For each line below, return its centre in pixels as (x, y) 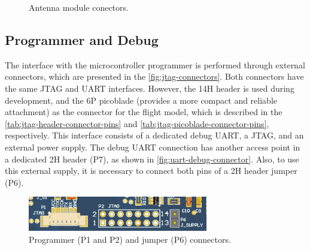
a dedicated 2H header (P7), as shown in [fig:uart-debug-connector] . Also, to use (152, 159)
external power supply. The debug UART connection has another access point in (153, 147)
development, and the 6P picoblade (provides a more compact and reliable (141, 100)
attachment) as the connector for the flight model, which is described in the (144, 112)
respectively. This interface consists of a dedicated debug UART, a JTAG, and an (154, 135)
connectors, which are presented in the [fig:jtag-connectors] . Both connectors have (154, 76)
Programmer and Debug (82, 39)
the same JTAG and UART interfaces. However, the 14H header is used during (150, 88)
